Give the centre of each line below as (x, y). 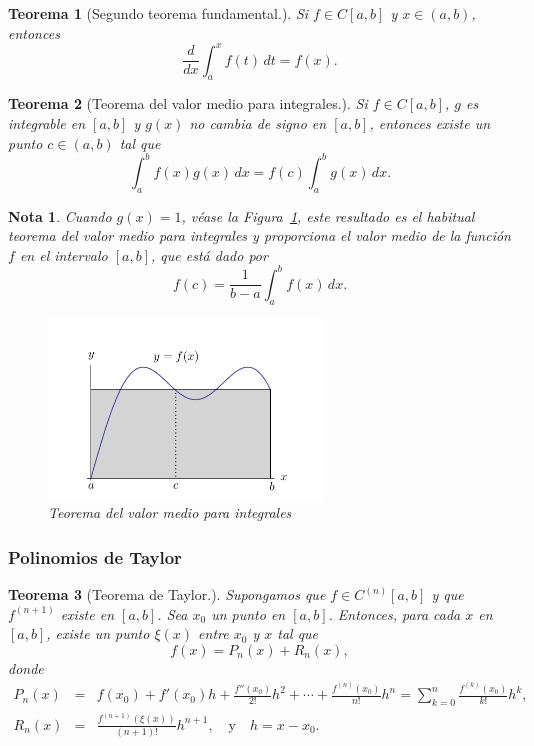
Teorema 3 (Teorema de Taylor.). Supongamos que (167, 594)
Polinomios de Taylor (95, 556)
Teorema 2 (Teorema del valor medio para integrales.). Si (188, 103)
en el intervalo (63, 254)
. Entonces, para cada (394, 613)
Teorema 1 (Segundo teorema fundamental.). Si (158, 13)
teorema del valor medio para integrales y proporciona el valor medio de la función (259, 235)
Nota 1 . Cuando (60, 215)
